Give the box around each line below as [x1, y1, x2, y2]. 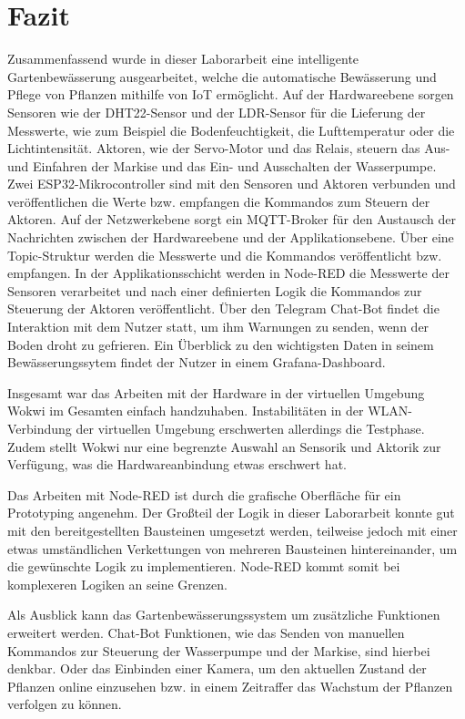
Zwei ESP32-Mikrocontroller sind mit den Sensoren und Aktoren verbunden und [7, 174, 456, 193]
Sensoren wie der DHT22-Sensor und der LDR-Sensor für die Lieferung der [7, 102, 426, 121]
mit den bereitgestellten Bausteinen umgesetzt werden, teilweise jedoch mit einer [7, 520, 458, 539]
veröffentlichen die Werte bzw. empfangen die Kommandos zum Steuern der [7, 191, 430, 211]
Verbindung [7, 419, 72, 437]
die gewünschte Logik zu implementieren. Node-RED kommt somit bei [7, 557, 400, 576]
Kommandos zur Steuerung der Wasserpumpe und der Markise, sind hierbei [7, 641, 430, 660]
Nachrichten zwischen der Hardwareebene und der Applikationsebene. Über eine [7, 228, 454, 247]
